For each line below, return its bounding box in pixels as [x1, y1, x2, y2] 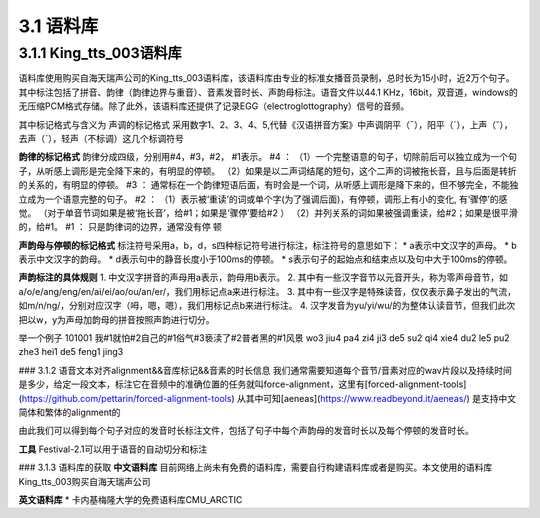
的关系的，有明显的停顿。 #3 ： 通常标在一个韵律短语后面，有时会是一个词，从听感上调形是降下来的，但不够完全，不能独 [18, 179, 519, 191]
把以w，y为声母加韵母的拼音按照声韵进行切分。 [18, 313, 215, 325]
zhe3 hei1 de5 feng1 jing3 [18, 346, 124, 358]
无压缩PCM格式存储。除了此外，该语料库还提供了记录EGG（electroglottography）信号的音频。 [18, 100, 410, 112]
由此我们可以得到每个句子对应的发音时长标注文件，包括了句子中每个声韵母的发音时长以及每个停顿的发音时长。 [18, 425, 474, 437]
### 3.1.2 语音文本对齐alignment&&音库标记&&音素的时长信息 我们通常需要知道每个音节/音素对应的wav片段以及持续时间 [18, 364, 512, 376]
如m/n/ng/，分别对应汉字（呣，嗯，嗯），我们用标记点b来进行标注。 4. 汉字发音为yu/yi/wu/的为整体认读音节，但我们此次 [18, 300, 515, 312]
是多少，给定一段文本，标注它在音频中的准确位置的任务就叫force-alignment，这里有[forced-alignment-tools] [18, 378, 467, 390]
